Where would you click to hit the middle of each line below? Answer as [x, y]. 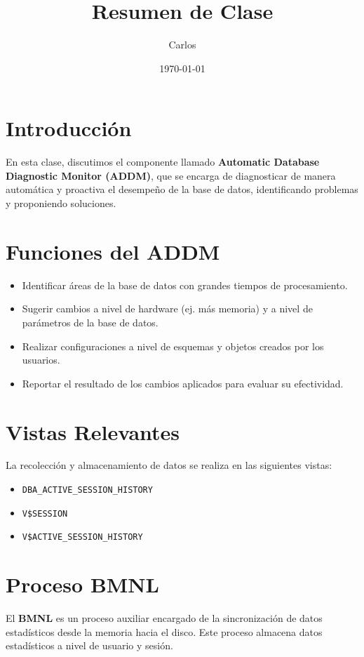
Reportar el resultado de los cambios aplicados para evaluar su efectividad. [183, 383]
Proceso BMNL [82, 584]
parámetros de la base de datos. [90, 322]
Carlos [182, 45]
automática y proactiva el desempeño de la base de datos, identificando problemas [182, 189]
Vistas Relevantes [93, 431]
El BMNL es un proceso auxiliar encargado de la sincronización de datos [164, 618]
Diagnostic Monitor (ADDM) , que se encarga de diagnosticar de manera [171, 175]
